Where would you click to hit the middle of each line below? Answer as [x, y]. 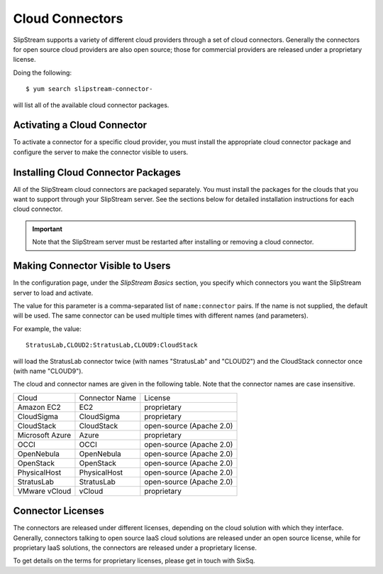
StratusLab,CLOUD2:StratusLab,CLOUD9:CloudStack [112, 345]
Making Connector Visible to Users [92, 266]
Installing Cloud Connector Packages [97, 172]
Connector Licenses [59, 511]
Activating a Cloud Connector [80, 125]
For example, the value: [47, 329]
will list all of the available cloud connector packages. [91, 105]
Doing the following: [43, 72]
